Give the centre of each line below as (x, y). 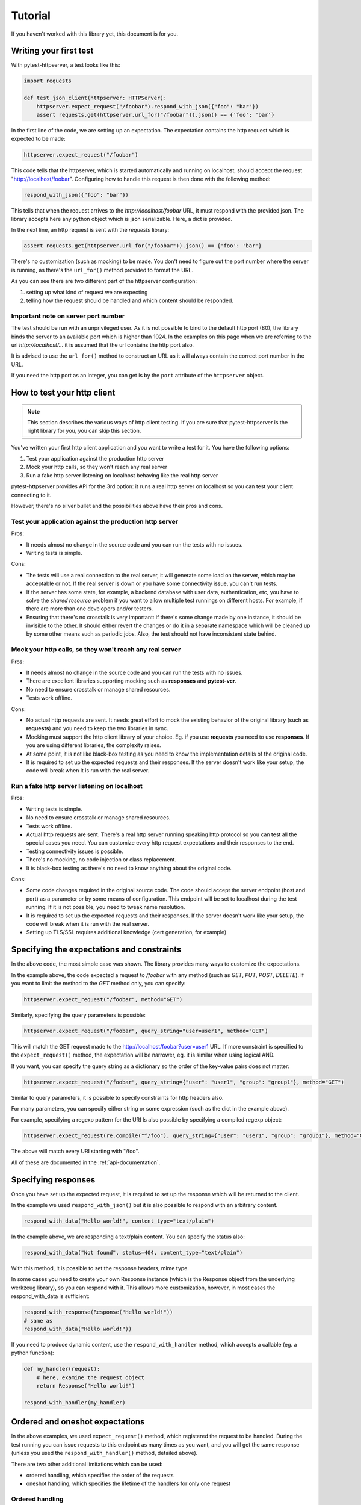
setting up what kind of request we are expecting (87, 292)
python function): (32, 1353)
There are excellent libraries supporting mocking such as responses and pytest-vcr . (131, 681)
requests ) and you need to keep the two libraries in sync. (97, 728)
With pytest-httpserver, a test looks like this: (66, 65)
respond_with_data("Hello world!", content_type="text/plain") (119, 1221)
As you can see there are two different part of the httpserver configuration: (104, 281)
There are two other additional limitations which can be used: (87, 1464)
